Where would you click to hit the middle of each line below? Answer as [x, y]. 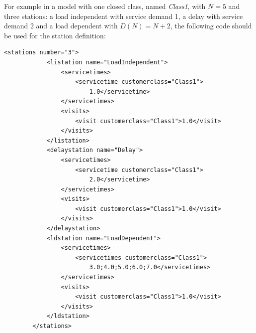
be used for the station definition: [55, 35]
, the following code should [211, 26]
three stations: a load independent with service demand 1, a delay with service [124, 16]
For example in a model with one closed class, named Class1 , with [105, 6]
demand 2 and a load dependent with [61, 26]
